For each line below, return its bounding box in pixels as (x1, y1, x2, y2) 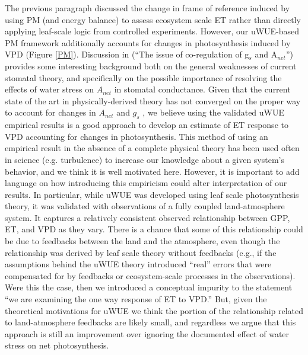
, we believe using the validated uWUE (142, 106, 285, 119)
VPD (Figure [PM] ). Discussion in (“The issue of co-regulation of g (5, 48, 249, 60)
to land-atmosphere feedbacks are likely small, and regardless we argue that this (5, 316, 296, 328)
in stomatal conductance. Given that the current (114, 83, 291, 95)
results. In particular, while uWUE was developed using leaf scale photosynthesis (5, 188, 299, 200)
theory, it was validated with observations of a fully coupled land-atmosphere (5, 200, 285, 212)
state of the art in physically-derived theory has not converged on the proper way (5, 94, 301, 107)
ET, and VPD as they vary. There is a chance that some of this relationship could (5, 223, 303, 235)
